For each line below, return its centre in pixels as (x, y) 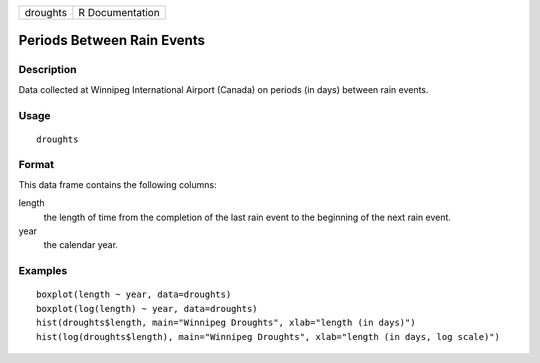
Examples (43, 271)
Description (47, 70)
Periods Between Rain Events (111, 40)
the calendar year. (81, 245)
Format (36, 165)
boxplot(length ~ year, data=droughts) (134, 294)
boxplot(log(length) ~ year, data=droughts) (147, 308)
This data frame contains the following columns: (117, 184)
